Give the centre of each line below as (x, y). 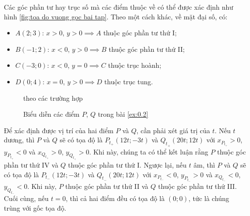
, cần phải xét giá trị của (173, 130)
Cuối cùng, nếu (26, 198)
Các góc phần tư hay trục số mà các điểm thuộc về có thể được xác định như (119, 7)
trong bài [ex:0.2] (123, 114)
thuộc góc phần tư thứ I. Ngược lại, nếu (127, 165)
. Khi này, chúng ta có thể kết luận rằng (149, 151)
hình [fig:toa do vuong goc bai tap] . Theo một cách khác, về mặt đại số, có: (116, 16)
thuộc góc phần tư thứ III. (197, 186)
